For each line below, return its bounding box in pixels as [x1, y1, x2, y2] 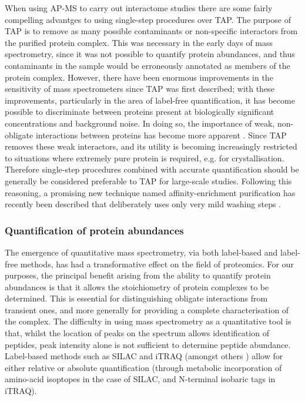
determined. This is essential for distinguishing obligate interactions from [5, 292, 268, 304]
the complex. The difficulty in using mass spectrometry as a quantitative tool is [5, 315, 291, 327]
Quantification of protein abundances [5, 223, 184, 237]
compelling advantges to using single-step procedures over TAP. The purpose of [5, 13, 291, 25]
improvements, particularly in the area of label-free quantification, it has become [5, 94, 295, 106]
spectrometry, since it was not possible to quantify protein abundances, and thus [5, 48, 295, 60]
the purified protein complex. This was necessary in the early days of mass [5, 36, 273, 48]
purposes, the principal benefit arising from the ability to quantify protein [5, 269, 271, 281]
